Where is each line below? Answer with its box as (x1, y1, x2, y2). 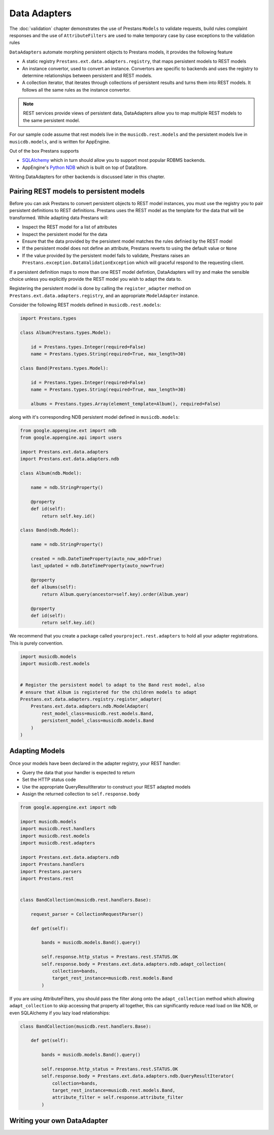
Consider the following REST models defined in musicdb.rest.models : (9, 302, 161, 308)
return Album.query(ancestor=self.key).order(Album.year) (41, 591, 189, 597)
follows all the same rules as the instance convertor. (22, 86, 131, 93)
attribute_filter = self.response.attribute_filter (52, 1094, 184, 1100)
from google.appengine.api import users (20, 435, 122, 441)
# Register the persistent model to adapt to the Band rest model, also (20, 682, 205, 688)
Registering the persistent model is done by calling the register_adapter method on (9, 285, 191, 292)
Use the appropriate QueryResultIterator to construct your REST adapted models (22, 783, 191, 790)
